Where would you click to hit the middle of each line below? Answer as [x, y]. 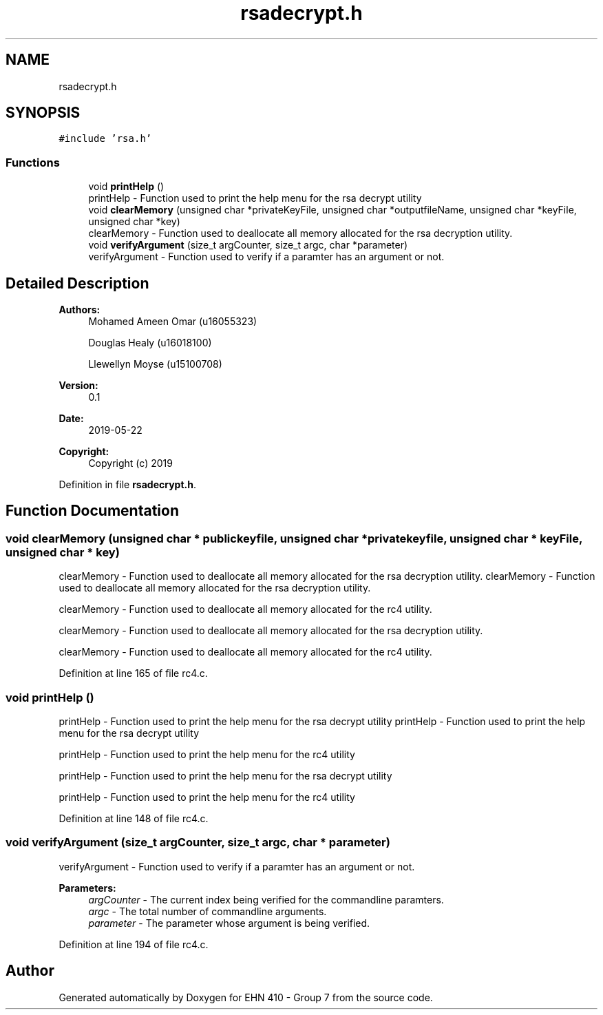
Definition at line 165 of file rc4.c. [133, 673]
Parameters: [87, 888]
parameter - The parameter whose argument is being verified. [229, 923]
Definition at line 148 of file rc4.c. [134, 818]
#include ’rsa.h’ [105, 139]
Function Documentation [92, 511]
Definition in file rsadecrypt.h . [127, 485]
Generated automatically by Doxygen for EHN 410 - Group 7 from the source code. [246, 997]
